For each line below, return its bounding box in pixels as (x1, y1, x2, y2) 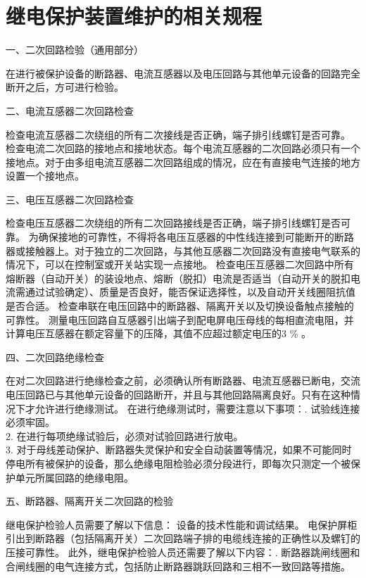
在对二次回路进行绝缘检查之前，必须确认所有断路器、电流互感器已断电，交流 (6, 373, 360, 388)
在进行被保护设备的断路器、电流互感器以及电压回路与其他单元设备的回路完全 (6, 65, 360, 80)
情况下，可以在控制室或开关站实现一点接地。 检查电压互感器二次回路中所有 (6, 257, 354, 272)
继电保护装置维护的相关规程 (6, 1, 263, 30)
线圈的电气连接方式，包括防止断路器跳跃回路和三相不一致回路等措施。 (25, 558, 351, 573)
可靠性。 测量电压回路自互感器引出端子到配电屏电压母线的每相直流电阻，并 (6, 312, 354, 327)
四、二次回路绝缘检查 (6, 349, 104, 364)
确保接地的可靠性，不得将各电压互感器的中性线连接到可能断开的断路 (38, 230, 354, 244)
